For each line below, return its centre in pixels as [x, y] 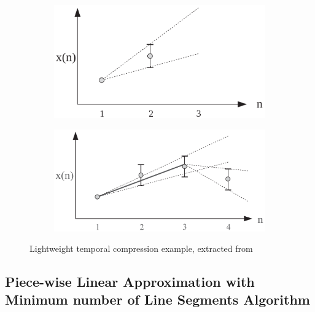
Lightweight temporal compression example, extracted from [141, 248]
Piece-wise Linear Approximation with [130, 282]
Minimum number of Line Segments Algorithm [157, 299]
